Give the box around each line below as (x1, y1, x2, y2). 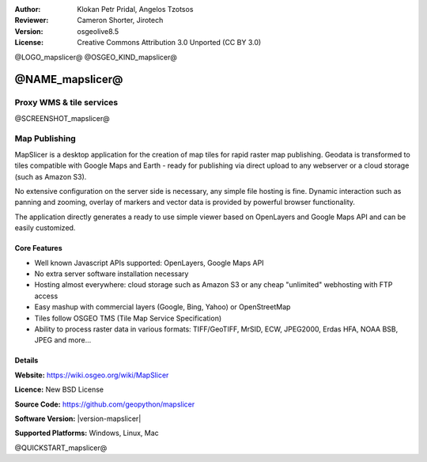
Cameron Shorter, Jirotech (77, 16, 164, 25)
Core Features (14, 244, 62, 253)
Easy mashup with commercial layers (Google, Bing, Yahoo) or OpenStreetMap (34, 302, 291, 312)
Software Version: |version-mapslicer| (14, 414, 142, 423)
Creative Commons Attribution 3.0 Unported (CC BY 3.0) (77, 38, 262, 47)
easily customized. (14, 223, 76, 233)
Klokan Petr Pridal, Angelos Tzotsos (77, 5, 194, 13)
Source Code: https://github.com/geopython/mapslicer (14, 400, 195, 409)
